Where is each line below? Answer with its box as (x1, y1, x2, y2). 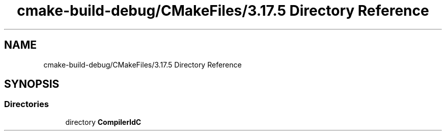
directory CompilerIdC (65, 117, 142, 126)
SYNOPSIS (4, 78, 60, 91)
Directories (4, 99, 49, 110)
